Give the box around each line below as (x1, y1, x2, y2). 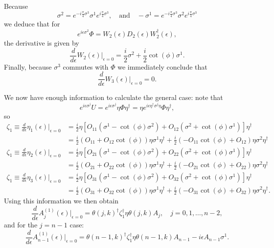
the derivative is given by (4, 38, 79, 48)
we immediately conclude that (117, 61, 207, 72)
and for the (4, 220, 38, 230)
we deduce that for (4, 19, 60, 29)
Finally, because (4, 61, 52, 72)
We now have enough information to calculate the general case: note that (4, 92, 223, 102)
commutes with (63, 61, 109, 72)
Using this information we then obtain (4, 196, 118, 206)
